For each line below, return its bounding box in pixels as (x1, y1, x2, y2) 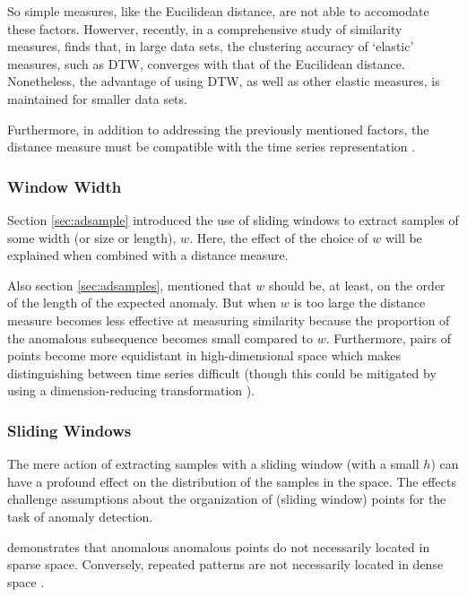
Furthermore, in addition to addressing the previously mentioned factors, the (7, 119, 429, 138)
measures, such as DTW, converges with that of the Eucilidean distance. (7, 54, 405, 73)
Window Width (7, 175, 122, 197)
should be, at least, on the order (268, 275, 445, 294)
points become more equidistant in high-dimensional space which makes (7, 346, 402, 365)
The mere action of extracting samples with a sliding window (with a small (7, 454, 419, 473)
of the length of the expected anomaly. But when (7, 293, 277, 312)
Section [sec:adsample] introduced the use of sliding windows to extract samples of (7, 210, 459, 229)
